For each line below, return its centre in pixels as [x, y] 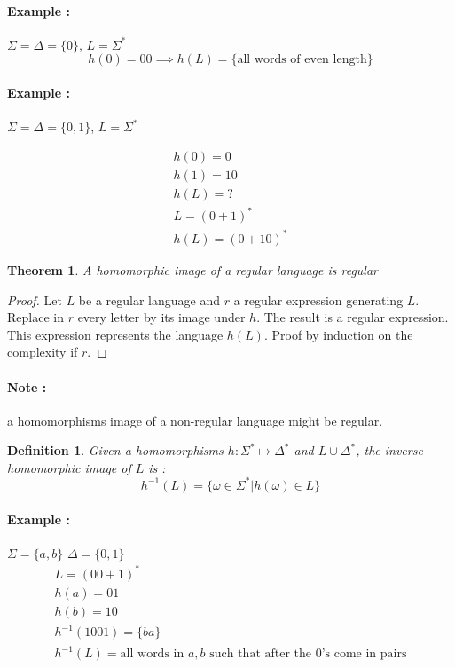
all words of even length [302, 60]
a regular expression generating [318, 299]
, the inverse [389, 450]
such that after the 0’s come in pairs [308, 654]
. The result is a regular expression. [353, 317]
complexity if [43, 352]
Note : [27, 386]
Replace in [35, 317]
